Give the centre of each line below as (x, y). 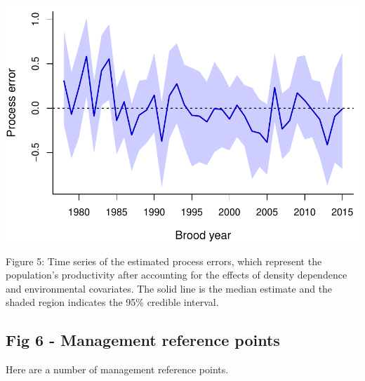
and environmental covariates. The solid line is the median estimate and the (169, 288)
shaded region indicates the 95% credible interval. (112, 302)
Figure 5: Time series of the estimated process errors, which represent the (164, 261)
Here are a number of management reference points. (117, 369)
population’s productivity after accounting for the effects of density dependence (177, 275)
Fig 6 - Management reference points (143, 340)
